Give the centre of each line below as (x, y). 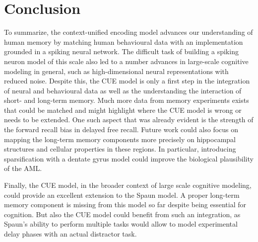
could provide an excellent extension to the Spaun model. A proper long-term (122, 195)
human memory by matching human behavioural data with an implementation (124, 41)
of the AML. (23, 168)
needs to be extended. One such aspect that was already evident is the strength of (129, 120)
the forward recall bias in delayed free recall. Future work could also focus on (121, 129)
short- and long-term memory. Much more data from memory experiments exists (127, 100)
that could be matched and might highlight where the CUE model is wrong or (123, 110)
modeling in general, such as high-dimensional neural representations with (116, 71)
